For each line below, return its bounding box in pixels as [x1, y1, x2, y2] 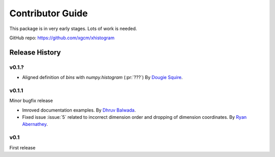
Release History [9, 48, 61, 57]
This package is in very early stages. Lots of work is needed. [9, 25, 137, 32]
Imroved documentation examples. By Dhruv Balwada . [22, 107, 136, 113]
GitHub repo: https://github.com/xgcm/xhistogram [9, 35, 115, 41]
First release [9, 144, 36, 150]
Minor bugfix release [9, 97, 53, 104]
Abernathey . [22, 121, 48, 127]
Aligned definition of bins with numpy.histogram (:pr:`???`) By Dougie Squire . [22, 74, 183, 81]
